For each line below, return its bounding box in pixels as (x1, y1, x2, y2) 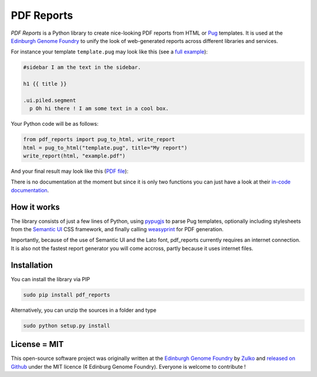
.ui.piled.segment (23, 97, 76, 104)
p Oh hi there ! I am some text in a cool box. (29, 105, 169, 112)
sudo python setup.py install (23, 322, 110, 329)
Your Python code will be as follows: (11, 121, 99, 128)
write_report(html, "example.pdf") (23, 153, 126, 159)
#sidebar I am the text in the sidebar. (23, 64, 141, 71)
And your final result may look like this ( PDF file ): (11, 168, 129, 175)
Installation (11, 260, 53, 270)
